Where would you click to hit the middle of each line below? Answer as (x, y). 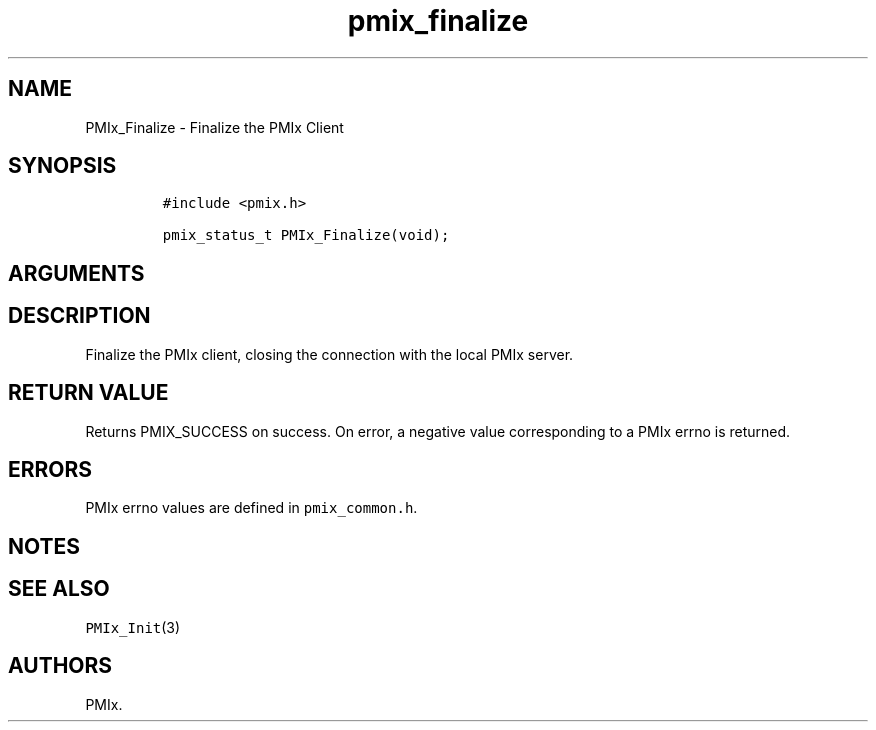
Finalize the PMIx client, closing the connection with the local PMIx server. (329, 354)
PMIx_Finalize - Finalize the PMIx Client (214, 127)
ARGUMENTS (76, 273)
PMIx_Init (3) (133, 627)
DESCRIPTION (79, 316)
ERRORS (50, 469)
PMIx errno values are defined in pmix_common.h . (251, 508)
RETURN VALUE (88, 393)
